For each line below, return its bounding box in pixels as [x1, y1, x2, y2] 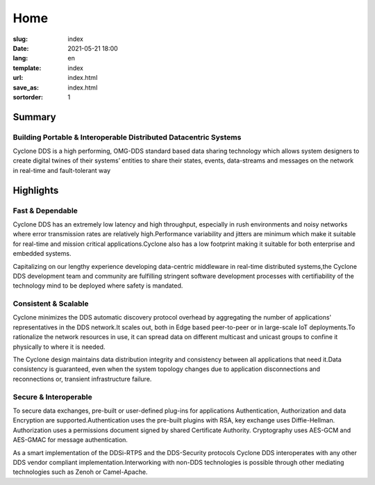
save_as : [12, 83, 40, 92]
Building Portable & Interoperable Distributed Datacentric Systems [12, 132, 242, 142]
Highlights [12, 184, 59, 196]
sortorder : [12, 92, 43, 101]
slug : [12, 35, 28, 43]
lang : [12, 54, 28, 63]
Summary [12, 111, 56, 123]
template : [12, 63, 42, 72]
